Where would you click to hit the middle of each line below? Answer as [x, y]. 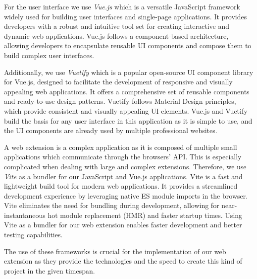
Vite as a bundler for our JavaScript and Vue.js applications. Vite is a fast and [123, 176]
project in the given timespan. [50, 270]
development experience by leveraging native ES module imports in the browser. [126, 195]
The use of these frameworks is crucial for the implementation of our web [115, 251]
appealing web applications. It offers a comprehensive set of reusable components [127, 91]
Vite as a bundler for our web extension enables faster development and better [123, 225]
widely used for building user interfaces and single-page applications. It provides [126, 16]
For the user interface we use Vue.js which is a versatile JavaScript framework [122, 6]
